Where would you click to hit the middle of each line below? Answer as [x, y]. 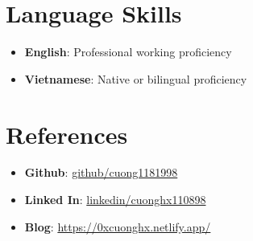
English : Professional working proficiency [128, 52]
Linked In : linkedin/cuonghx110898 [115, 200]
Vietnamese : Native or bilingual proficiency [136, 78]
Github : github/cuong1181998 [101, 172]
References [67, 134]
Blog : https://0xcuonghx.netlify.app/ [118, 226]
